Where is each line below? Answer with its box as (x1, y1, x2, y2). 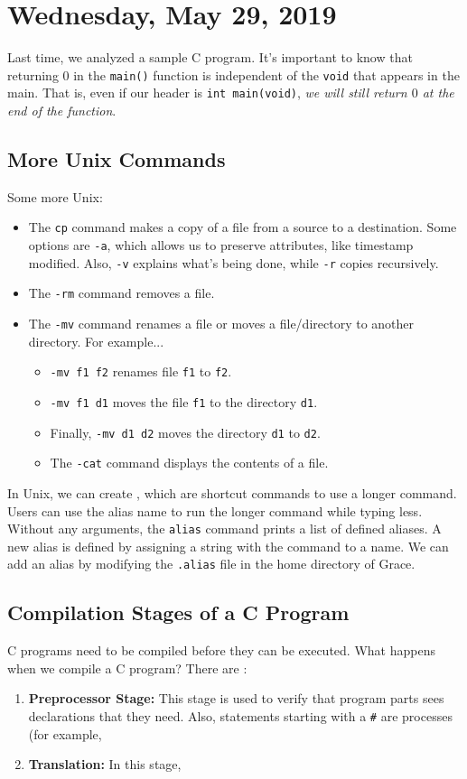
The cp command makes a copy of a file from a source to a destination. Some (28, 218, 457, 236)
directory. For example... (28, 331, 164, 350)
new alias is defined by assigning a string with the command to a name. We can (7, 536, 449, 555)
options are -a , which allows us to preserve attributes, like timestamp (28, 236, 414, 255)
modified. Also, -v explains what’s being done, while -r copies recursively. (28, 253, 439, 272)
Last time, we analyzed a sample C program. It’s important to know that (7, 48, 413, 67)
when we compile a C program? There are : (7, 658, 248, 677)
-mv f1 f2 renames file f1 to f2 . (50, 362, 232, 381)
